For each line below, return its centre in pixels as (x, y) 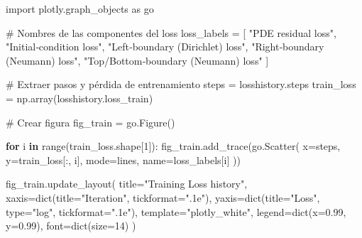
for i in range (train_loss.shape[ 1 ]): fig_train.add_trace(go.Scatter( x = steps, (173, 146)
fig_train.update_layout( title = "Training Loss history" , (127, 184)
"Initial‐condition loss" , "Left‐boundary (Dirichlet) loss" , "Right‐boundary (165, 47)
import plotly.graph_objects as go (80, 9)
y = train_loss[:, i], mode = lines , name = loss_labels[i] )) (123, 159)
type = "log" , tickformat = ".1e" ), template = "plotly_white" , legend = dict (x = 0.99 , (176, 211)
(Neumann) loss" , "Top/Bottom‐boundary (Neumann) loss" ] (137, 60)
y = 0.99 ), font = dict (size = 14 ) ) (71, 226)
